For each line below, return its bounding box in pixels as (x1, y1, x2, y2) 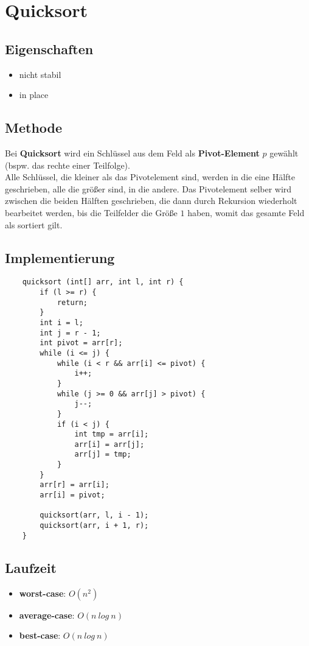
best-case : (19, 629, 61, 642)
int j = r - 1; (40, 328, 101, 337)
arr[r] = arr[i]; (40, 480, 109, 490)
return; (57, 298, 88, 307)
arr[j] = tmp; (74, 450, 131, 459)
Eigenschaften (5, 39, 94, 58)
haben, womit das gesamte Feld (187, 206, 305, 219)
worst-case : (19, 586, 66, 599)
